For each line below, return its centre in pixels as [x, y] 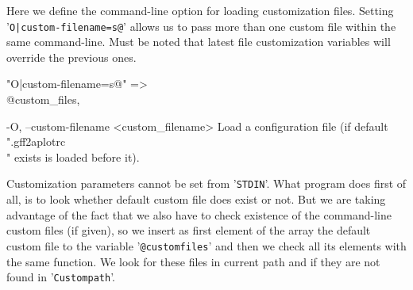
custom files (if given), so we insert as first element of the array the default [189, 230]
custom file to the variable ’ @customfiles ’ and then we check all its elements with [206, 245]
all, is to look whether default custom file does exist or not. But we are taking [196, 199]
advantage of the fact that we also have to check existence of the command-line [199, 214]
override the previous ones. [71, 57]
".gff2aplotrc [36, 141]
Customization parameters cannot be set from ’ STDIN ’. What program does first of [206, 183]
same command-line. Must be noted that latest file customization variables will [199, 42]
